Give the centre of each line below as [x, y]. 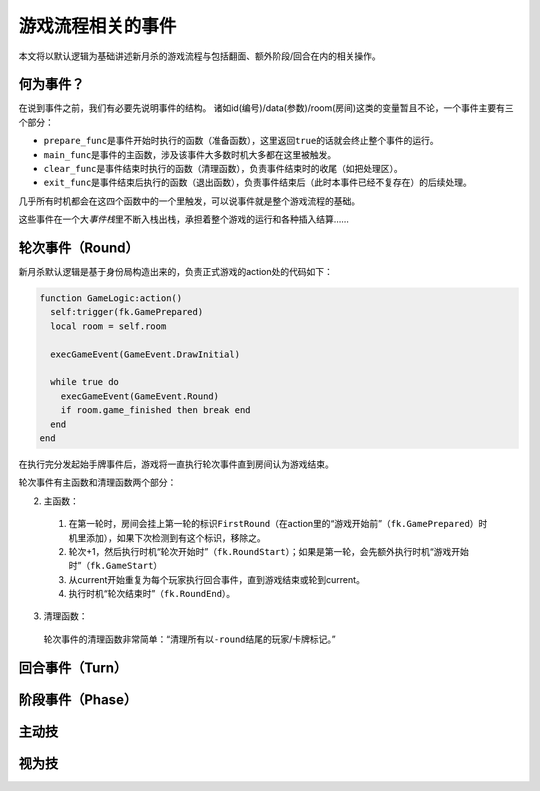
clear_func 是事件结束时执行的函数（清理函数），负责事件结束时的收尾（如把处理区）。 [223, 169]
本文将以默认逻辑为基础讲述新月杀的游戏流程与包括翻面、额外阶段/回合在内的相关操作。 [200, 56]
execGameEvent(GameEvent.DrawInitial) [145, 354]
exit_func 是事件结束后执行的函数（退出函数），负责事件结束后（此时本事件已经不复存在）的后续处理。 [257, 182]
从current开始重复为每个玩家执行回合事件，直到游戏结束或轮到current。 [216, 579]
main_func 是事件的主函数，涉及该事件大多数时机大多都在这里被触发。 [190, 154]
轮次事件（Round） [78, 248]
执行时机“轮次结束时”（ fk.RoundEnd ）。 [152, 594]
